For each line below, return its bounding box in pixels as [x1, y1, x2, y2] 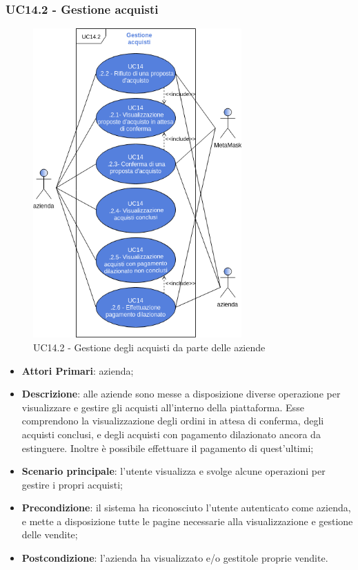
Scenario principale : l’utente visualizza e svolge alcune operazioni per [21, 464, 326, 478]
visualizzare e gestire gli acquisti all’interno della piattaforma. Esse [21, 400, 304, 414]
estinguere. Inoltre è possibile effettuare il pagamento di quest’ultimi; [21, 440, 314, 455]
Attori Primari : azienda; [21, 363, 134, 377]
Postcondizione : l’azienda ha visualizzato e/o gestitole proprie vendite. [21, 551, 328, 565]
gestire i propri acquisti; [21, 477, 123, 491]
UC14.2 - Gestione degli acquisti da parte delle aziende [33, 340, 266, 354]
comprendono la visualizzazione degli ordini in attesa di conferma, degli [21, 413, 324, 428]
